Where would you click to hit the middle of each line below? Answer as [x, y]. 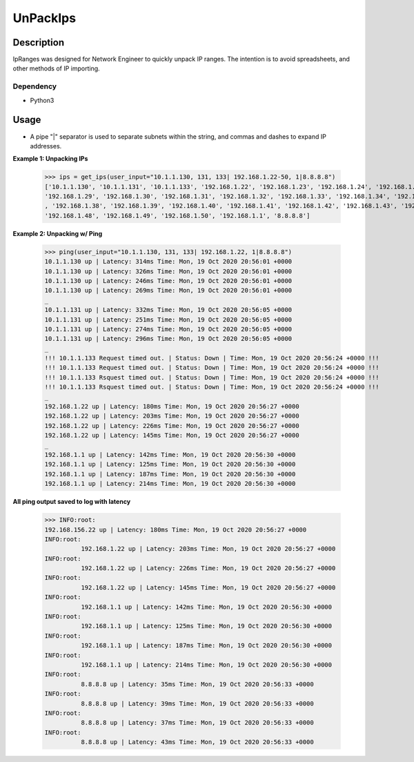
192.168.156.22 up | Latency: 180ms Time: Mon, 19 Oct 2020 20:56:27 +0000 [176, 529]
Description [39, 42]
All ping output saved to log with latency [72, 502]
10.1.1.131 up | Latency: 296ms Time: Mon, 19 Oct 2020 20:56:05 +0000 [168, 339]
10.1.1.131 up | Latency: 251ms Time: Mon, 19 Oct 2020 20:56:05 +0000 [168, 320]
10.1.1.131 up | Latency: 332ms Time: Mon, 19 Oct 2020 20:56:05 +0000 [168, 310]
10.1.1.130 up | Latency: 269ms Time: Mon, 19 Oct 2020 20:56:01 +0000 [168, 291]
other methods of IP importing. [56, 68]
